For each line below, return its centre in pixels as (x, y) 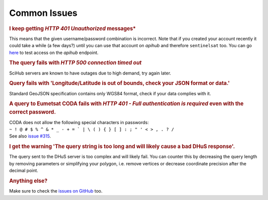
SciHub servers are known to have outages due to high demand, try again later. (90, 73)
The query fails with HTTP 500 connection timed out (75, 63)
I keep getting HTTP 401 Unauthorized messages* (72, 28)
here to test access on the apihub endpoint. (54, 53)
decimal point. (24, 171)
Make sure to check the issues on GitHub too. (56, 191)
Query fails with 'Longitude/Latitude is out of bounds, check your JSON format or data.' (120, 83)
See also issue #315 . (30, 136)
